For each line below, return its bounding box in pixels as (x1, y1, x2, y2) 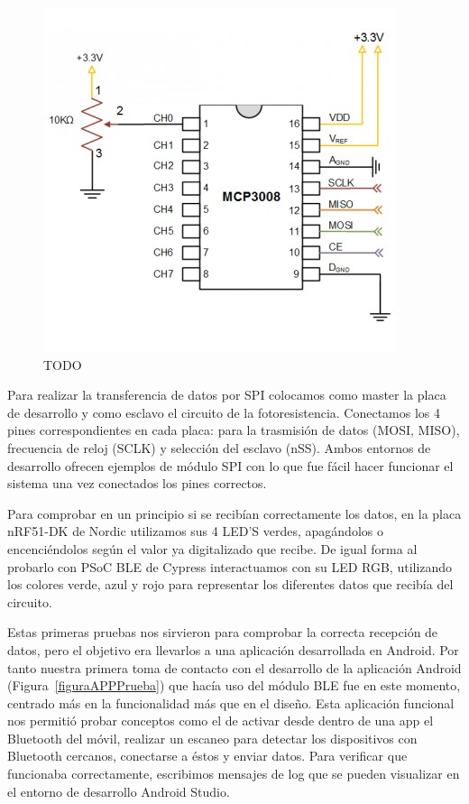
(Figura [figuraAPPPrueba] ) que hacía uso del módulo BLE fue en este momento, (7, 676, 461, 695)
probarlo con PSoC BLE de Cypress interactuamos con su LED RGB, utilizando (7, 557, 453, 576)
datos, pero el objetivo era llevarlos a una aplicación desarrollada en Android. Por (7, 640, 459, 659)
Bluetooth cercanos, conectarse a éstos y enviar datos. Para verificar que (7, 746, 408, 765)
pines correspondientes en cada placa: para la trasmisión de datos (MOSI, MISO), (7, 420, 460, 439)
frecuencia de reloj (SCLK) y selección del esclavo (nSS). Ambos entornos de (7, 438, 431, 457)
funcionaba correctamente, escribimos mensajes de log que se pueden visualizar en (7, 764, 460, 783)
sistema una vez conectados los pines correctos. (7, 474, 267, 493)
